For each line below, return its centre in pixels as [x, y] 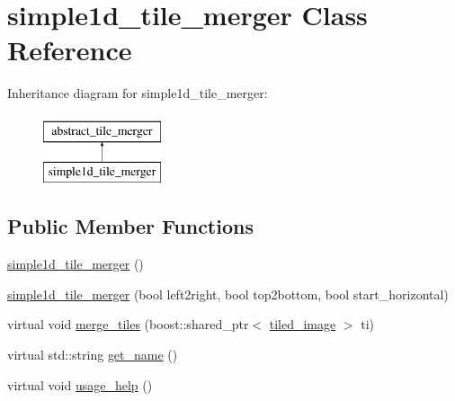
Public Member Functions [130, 226]
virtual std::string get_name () [93, 355]
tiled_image [303, 324]
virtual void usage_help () [80, 384]
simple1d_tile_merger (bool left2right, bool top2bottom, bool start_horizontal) [228, 294]
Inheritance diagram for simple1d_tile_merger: [138, 93]
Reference [70, 50]
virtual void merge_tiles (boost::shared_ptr [128, 324]
